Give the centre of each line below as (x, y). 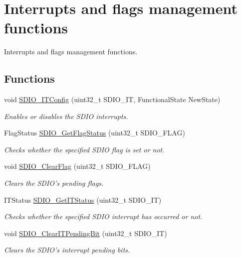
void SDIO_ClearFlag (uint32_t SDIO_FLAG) (77, 166)
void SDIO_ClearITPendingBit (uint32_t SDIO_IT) (86, 233)
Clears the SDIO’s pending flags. (54, 183)
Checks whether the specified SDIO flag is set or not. (84, 149)
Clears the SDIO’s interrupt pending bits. (67, 250)
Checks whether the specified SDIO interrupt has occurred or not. (103, 216)
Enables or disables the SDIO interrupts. (66, 116)
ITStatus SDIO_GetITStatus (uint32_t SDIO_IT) (83, 199)
